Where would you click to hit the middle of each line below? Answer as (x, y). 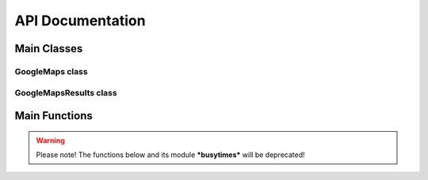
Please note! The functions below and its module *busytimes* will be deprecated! (170, 155)
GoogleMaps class (51, 71)
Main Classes (49, 49)
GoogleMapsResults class (66, 92)
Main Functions (53, 116)
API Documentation (80, 21)
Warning (50, 140)
